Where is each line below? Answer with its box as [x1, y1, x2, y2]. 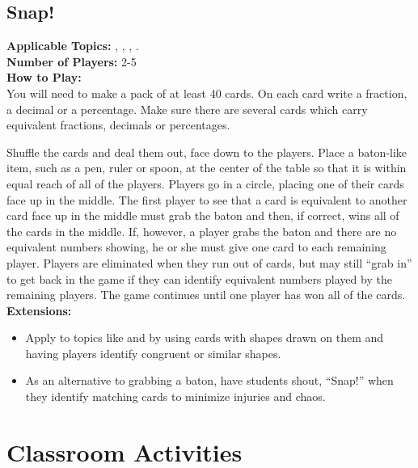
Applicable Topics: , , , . [6, 37, 139, 54]
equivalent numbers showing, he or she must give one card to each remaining [6, 238, 386, 255]
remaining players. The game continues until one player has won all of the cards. [6, 286, 406, 303]
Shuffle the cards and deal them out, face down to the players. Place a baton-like [6, 143, 407, 160]
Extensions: [6, 301, 72, 318]
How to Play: [6, 69, 82, 86]
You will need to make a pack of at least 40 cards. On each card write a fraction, [6, 84, 407, 101]
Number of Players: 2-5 [6, 53, 137, 70]
